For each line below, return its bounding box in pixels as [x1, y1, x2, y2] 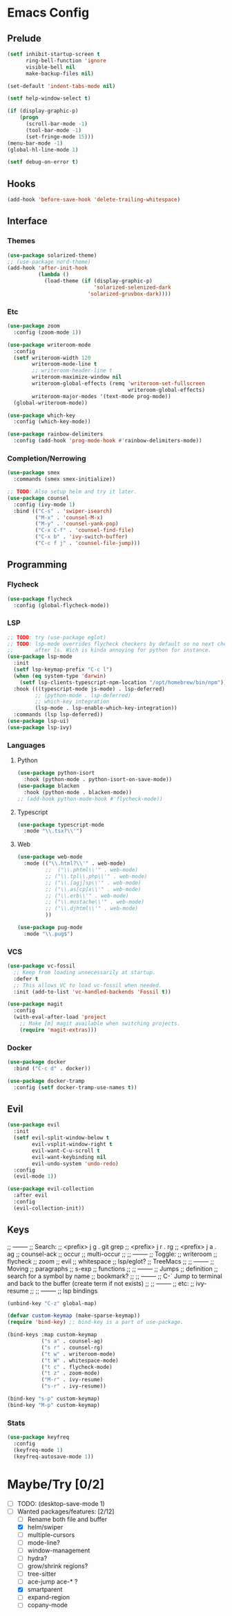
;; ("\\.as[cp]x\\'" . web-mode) [45, 886, 142, 892]
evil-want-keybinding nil [32, 1153, 107, 1160]
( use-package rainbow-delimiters [7, 431, 104, 438]
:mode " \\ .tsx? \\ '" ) [23, 827, 83, 835]
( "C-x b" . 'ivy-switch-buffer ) [35, 533, 128, 541]
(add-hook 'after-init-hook [7, 264, 88, 271]
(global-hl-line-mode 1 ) [7, 146, 79, 153]
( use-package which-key [7, 412, 76, 419]
